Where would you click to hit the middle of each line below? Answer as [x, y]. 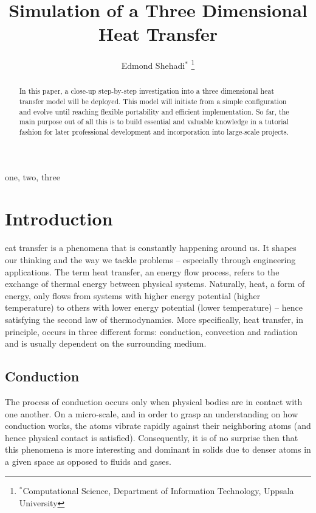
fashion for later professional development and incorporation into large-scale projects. [154, 131]
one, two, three [33, 176]
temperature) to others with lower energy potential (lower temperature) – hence [154, 307]
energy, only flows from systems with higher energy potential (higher [133, 295]
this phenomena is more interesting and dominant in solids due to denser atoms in [158, 449]
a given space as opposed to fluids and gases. [88, 461]
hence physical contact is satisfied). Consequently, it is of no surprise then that [152, 437]
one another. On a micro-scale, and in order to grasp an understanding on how [152, 413]
